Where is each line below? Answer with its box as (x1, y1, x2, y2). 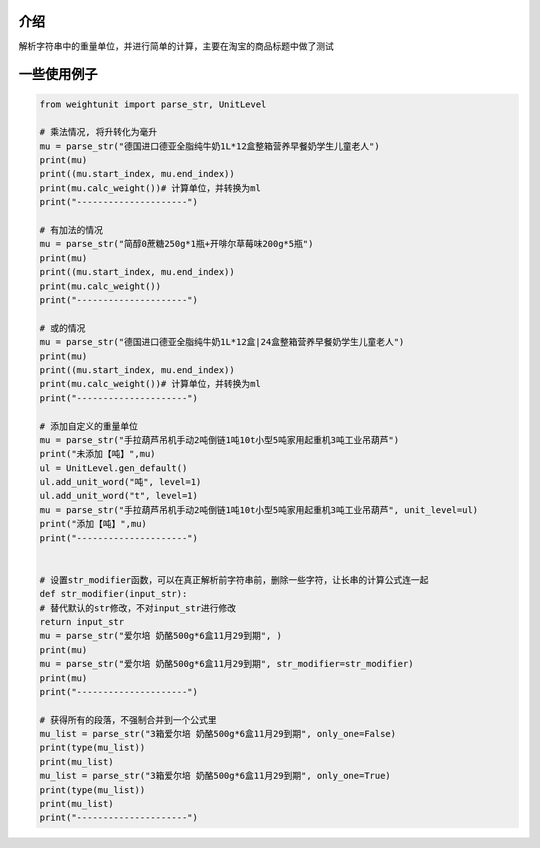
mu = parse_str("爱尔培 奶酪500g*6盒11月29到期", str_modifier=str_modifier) (39, 658, 414, 670)
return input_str (39, 616, 125, 627)
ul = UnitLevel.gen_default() (39, 462, 188, 474)
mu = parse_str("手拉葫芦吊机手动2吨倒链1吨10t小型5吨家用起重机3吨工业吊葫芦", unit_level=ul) (39, 504, 479, 515)
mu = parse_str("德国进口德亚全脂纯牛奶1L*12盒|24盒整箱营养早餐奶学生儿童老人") (39, 336, 405, 348)
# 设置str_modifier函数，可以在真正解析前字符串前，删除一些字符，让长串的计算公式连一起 (39, 574, 429, 585)
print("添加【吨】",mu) (39, 518, 147, 530)
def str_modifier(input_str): (39, 588, 188, 600)
